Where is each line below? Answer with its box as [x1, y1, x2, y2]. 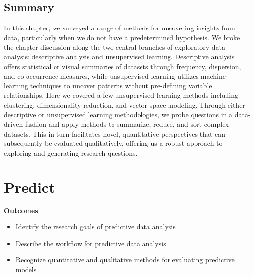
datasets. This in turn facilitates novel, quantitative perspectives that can [4, 128, 226, 138]
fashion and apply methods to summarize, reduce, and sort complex [25, 119, 229, 129]
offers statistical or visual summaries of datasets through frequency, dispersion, [4, 61, 241, 71]
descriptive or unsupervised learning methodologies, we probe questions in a [4, 109, 233, 119]
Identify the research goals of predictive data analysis [15, 221, 176, 232]
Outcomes [4, 205, 38, 215]
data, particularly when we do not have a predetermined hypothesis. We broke [4, 32, 240, 42]
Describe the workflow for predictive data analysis [15, 238, 166, 248]
